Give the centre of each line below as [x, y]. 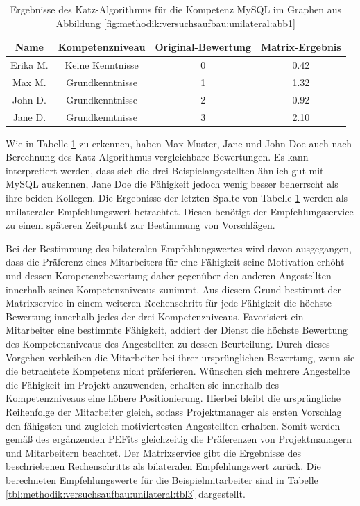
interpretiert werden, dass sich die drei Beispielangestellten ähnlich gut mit [165, 170]
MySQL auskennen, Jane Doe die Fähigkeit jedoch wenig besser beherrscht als [172, 184]
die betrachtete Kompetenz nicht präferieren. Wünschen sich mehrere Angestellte [178, 371]
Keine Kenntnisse [102, 65]
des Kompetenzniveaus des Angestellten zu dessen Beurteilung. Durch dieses [168, 343]
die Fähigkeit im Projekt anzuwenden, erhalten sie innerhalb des [142, 384]
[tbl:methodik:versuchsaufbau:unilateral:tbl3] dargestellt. [126, 493]
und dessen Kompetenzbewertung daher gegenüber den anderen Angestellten [169, 275]
